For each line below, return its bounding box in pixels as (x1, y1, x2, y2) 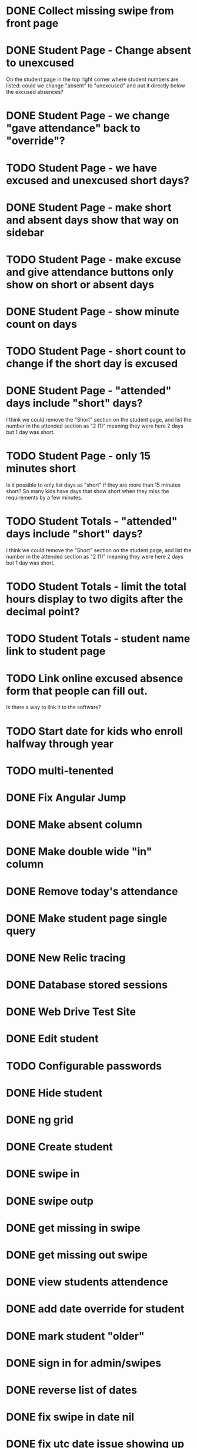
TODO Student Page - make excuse (6, 253, 182, 266)
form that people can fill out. (6, 684, 148, 697)
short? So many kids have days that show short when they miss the (6, 488, 169, 495)
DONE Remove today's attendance (6, 885, 178, 898)
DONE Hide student (6, 1086, 103, 1100)
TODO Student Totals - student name (6, 632, 191, 645)
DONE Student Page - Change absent (6, 44, 192, 57)
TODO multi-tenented (6, 764, 114, 777)
